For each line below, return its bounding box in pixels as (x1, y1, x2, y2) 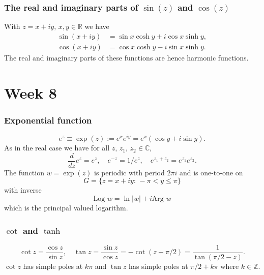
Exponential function (4, 113, 92, 126)
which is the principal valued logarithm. (4, 202, 128, 212)
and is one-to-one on (179, 167, 243, 177)
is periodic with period (94, 167, 165, 177)
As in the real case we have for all (4, 142, 110, 153)
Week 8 (4, 82, 57, 103)
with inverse (4, 185, 42, 195)
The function (4, 167, 44, 177)
